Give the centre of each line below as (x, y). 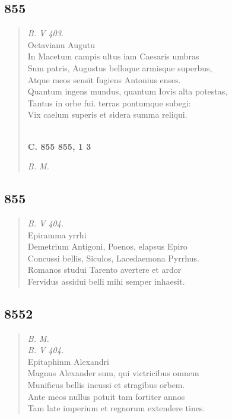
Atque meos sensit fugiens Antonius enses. (104, 79)
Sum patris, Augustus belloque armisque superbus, (120, 67)
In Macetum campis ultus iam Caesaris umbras (113, 56)
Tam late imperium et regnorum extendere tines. (116, 408)
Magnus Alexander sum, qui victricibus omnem (113, 373)
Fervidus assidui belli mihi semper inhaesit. (106, 281)
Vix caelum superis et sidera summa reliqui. (107, 114)
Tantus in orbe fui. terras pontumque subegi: (109, 103)
